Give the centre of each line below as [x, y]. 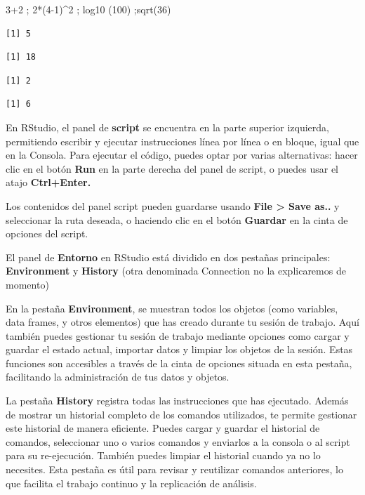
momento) [27, 284]
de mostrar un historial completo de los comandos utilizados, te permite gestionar [181, 414]
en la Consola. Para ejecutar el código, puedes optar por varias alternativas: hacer [182, 155]
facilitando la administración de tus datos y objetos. [118, 377]
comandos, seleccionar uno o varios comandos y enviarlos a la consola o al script [178, 441]
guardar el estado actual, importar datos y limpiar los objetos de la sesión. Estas [179, 349]
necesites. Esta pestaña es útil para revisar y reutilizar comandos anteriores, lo [174, 469]
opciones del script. [47, 233]
